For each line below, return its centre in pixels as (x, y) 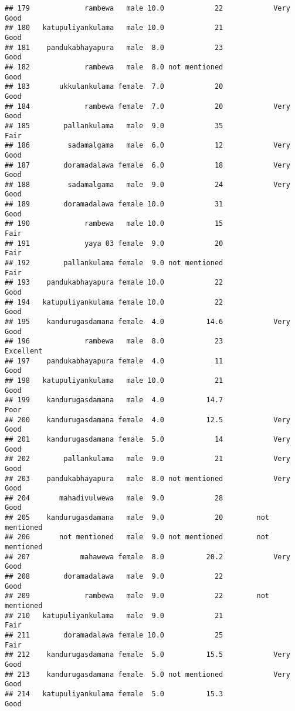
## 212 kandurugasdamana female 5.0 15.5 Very (147, 655)
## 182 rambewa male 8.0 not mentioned (114, 67)
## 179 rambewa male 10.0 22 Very (147, 8)
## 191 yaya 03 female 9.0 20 (114, 243)
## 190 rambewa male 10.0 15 (114, 224)
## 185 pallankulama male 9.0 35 (114, 126)
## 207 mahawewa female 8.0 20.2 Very (147, 557)
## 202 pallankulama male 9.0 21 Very (147, 459)
